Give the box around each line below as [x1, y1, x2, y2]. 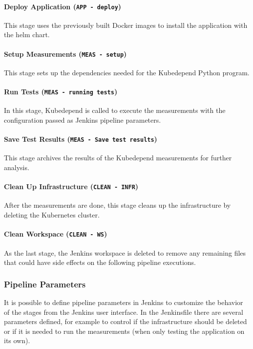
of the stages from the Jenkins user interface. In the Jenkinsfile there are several [4, 306, 243, 317]
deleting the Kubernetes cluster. [4, 210, 100, 220]
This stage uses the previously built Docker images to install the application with [4, 20, 248, 30]
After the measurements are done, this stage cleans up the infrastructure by [4, 200, 231, 210]
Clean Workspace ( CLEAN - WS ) [4, 229, 107, 239]
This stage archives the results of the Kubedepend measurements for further [4, 153, 232, 163]
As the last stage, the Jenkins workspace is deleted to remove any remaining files [4, 247, 246, 258]
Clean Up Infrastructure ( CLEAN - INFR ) [4, 181, 139, 192]
